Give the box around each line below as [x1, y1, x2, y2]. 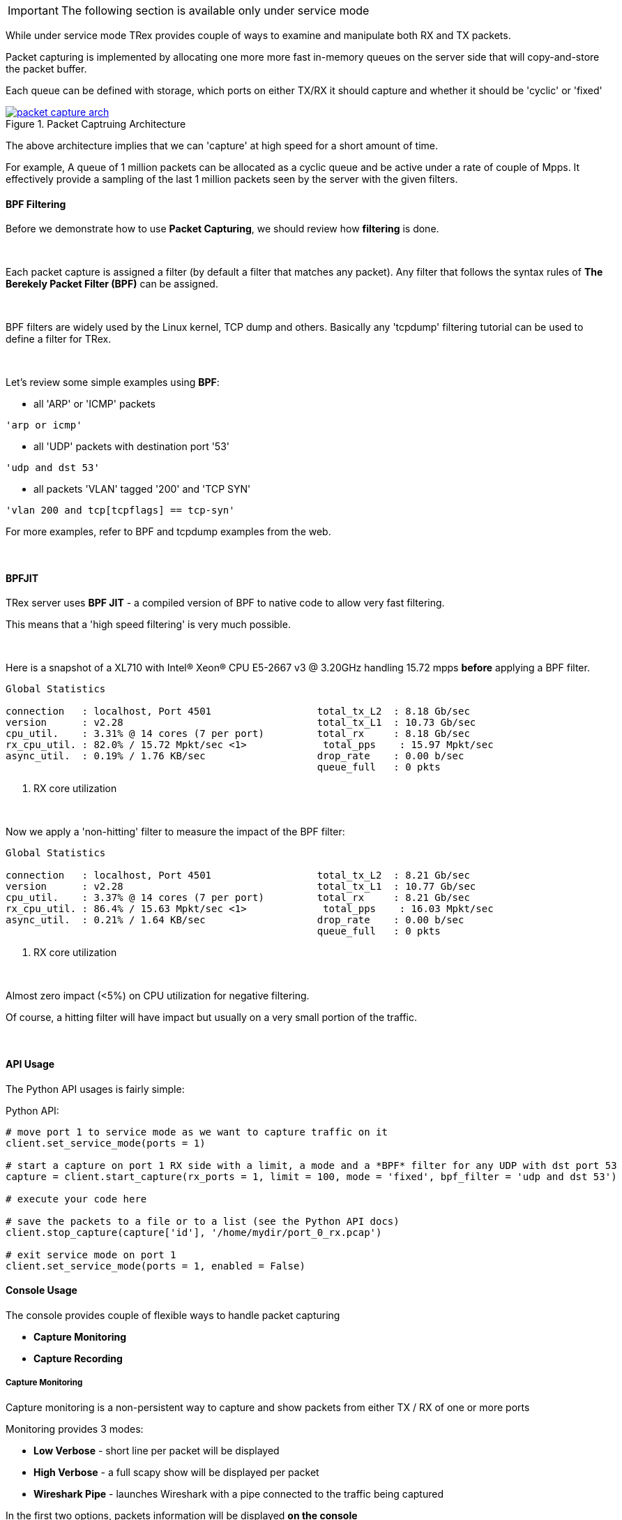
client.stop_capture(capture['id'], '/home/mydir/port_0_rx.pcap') [6, 1226, 382, 1238]
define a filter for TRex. [6, 333, 112, 345]
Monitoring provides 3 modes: [6, 1422, 144, 1435]
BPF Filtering [6, 198, 66, 210]
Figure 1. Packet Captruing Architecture [6, 118, 186, 130]
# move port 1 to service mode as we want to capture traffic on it [6, 1126, 388, 1138]
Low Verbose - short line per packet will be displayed [33, 1444, 280, 1456]
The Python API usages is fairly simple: [6, 1082, 185, 1095]
